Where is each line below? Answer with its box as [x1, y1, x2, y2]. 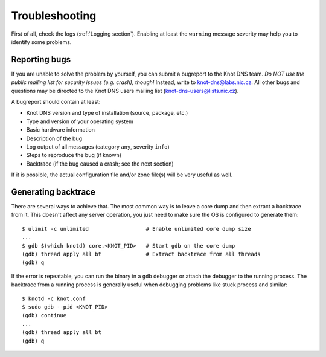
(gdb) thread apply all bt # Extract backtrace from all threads [22, 251, 261, 257]
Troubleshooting [11, 9, 97, 22]
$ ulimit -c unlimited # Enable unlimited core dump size [22, 225, 251, 232]
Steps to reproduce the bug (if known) [26, 152, 122, 159]
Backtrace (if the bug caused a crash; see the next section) [26, 160, 174, 167]
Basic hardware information [26, 126, 95, 133]
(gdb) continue [22, 312, 67, 319]
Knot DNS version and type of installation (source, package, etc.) [26, 109, 188, 117]
